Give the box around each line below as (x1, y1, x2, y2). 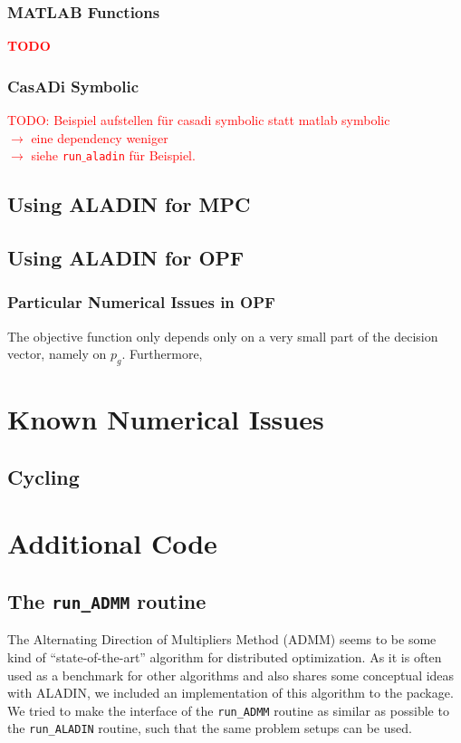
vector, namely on (7, 344, 107, 363)
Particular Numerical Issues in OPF (7, 291, 275, 314)
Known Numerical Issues (7, 400, 324, 438)
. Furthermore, (121, 344, 203, 363)
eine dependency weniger (31, 128, 168, 147)
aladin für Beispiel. (85, 146, 196, 165)
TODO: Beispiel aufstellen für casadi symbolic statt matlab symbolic (7, 111, 390, 130)
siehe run (31, 146, 82, 165)
